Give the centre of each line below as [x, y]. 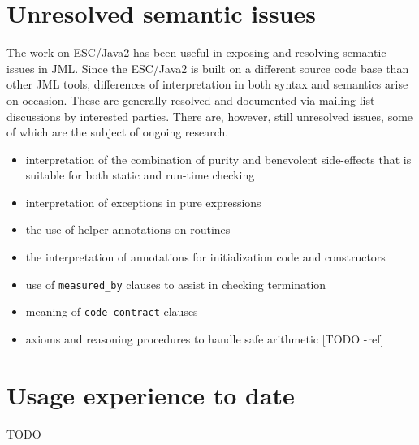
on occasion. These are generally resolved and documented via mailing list [191, 99]
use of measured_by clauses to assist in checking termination [176, 284]
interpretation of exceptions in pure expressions [143, 202]
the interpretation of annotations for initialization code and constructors [205, 257]
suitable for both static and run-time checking [140, 175]
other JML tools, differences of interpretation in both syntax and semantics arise [207, 84]
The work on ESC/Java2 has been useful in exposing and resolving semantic [197, 52]
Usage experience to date [151, 394]
